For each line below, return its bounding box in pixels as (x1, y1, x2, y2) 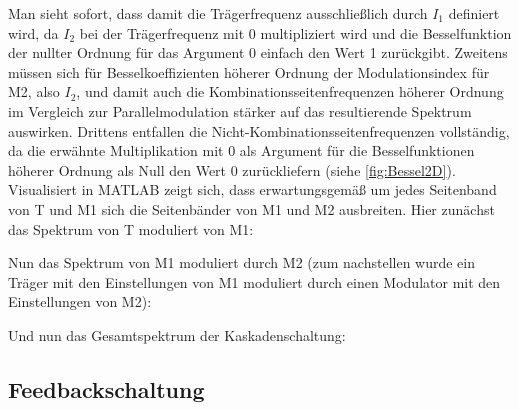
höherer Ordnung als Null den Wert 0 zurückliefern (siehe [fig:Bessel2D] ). (8, 159, 456, 180)
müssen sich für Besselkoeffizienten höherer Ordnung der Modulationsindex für (8, 61, 490, 82)
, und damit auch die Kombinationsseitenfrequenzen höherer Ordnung (76, 81, 504, 102)
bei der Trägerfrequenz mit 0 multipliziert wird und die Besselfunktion (79, 22, 512, 43)
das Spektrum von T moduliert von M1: (8, 218, 254, 239)
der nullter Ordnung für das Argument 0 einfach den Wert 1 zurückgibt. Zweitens (8, 42, 508, 63)
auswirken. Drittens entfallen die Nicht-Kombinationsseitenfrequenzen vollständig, (8, 120, 510, 141)
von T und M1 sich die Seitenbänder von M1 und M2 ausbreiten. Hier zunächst (8, 198, 495, 219)
